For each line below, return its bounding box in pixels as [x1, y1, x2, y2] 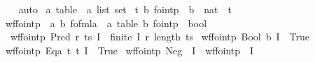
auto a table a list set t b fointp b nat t [18, 2, 232, 16]
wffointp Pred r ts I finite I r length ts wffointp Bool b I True [10, 29, 309, 44]
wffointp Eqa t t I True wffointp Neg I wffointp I [5, 42, 254, 57]
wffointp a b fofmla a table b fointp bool [5, 15, 207, 30]
